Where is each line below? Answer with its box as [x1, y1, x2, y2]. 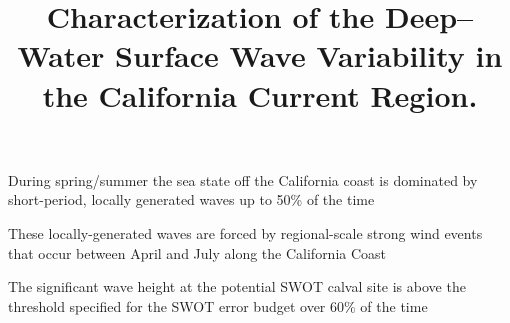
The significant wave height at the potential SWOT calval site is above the [8, 276, 466, 297]
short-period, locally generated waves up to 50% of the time [8, 189, 375, 210]
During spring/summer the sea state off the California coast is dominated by [8, 169, 478, 190]
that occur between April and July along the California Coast [8, 242, 387, 263]
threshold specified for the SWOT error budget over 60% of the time [8, 295, 428, 316]
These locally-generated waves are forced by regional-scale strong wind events [8, 222, 483, 243]
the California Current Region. [42, 74, 478, 115]
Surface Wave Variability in [115, 35, 503, 76]
